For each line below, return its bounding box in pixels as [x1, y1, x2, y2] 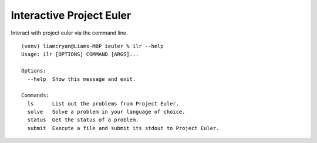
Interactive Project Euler [11, 9, 131, 22]
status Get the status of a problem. [27, 117, 139, 123]
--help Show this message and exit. [27, 76, 136, 82]
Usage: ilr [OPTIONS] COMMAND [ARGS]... [21, 51, 139, 58]
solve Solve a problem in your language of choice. [27, 108, 186, 115]
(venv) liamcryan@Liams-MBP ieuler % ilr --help [21, 43, 164, 49]
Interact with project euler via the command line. [11, 29, 129, 36]
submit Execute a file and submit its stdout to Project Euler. [27, 125, 220, 131]
